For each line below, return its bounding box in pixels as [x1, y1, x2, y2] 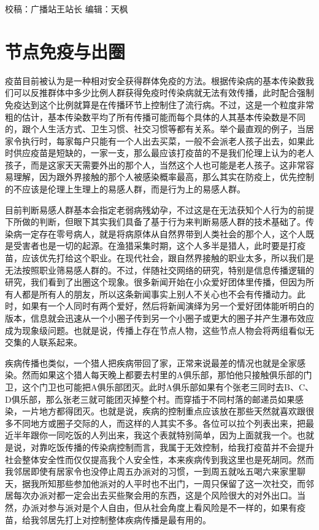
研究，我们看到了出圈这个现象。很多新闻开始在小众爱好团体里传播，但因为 [5, 275, 306, 288]
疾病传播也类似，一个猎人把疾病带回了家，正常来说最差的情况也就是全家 [5, 356, 297, 369]
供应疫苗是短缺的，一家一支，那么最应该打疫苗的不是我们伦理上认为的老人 [13, 146, 314, 159]
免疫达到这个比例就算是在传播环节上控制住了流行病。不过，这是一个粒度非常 [5, 98, 314, 111]
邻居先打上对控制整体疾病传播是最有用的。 [39, 513, 211, 526]
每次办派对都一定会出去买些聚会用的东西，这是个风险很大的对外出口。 [13, 489, 297, 502]
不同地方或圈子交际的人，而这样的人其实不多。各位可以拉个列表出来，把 [13, 416, 306, 429]
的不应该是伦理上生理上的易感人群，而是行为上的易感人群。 [5, 183, 245, 196]
